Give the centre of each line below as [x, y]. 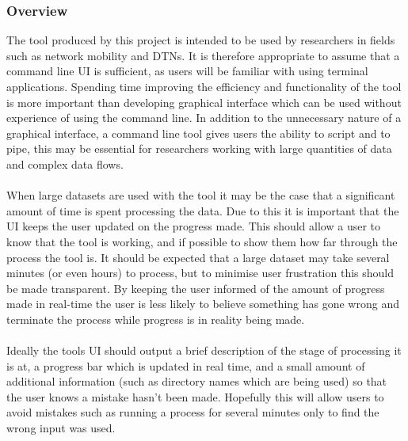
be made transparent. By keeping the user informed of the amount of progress [196, 288]
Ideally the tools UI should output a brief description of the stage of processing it [204, 350]
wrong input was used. [61, 428]
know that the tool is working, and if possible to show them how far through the [202, 241]
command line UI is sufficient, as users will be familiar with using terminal [187, 71]
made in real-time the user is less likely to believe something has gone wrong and [203, 304]
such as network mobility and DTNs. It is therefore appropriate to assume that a [203, 55]
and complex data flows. [65, 163]
